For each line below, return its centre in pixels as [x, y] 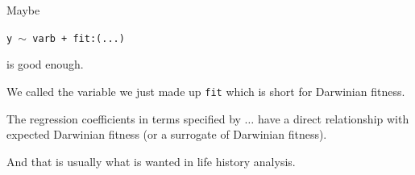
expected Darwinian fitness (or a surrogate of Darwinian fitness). [167, 134]
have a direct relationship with [333, 118]
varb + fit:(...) [79, 38]
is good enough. [45, 64]
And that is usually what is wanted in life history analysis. [151, 161]
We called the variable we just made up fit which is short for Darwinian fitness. [206, 91]
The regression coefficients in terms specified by [124, 118]
